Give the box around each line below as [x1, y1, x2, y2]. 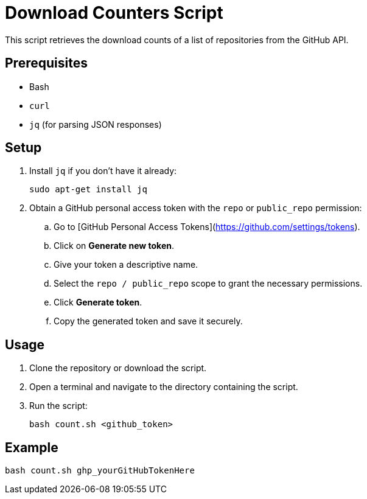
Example [5, 439, 58, 455]
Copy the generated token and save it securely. [54, 316, 243, 327]
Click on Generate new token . [54, 240, 174, 251]
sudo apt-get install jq [29, 184, 147, 195]
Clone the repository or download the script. [29, 363, 207, 374]
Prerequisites [5, 55, 88, 71]
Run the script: [29, 400, 88, 411]
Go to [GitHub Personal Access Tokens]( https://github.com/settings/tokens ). [54, 222, 360, 232]
